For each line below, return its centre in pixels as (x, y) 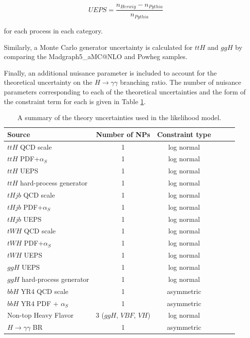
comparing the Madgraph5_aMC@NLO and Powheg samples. (96, 56)
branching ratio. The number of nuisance (180, 82)
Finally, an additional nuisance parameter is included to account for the (110, 72)
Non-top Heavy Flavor (40, 315)
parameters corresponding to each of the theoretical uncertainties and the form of (125, 91)
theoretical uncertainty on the (48, 82)
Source (19, 134)
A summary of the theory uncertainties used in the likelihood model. (119, 117)
